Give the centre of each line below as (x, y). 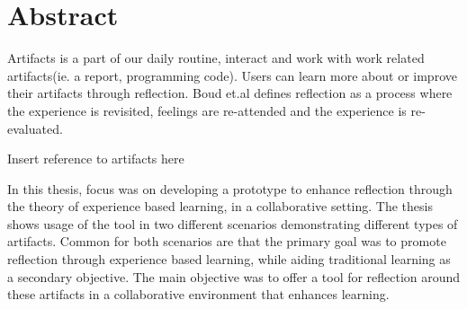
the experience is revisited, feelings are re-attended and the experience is (207, 110)
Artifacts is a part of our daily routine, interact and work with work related (216, 58)
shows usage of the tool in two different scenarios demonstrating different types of (233, 223)
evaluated (33, 128)
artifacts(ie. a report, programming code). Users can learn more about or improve (232, 75)
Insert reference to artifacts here (96, 159)
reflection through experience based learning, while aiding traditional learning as (229, 259)
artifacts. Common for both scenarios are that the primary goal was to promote (227, 241)
